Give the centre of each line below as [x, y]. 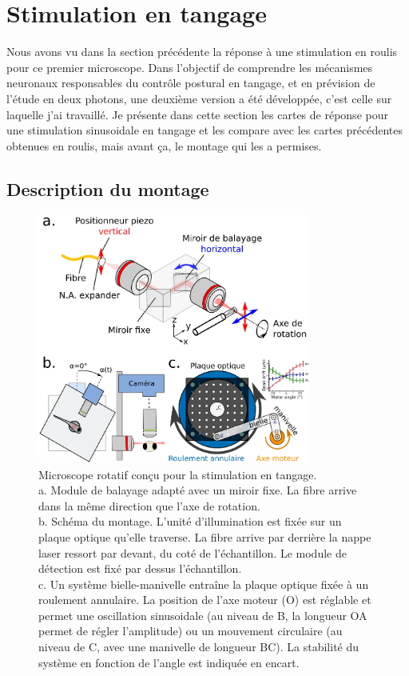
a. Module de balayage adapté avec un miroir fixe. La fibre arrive [198, 490]
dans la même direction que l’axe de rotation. [149, 505]
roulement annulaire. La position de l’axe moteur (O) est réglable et [205, 600]
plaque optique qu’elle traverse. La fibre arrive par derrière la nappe [205, 536]
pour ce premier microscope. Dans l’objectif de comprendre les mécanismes [190, 67]
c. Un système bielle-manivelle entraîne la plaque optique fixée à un [204, 584]
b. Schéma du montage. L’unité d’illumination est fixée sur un [190, 521]
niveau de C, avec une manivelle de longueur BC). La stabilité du [199, 647]
